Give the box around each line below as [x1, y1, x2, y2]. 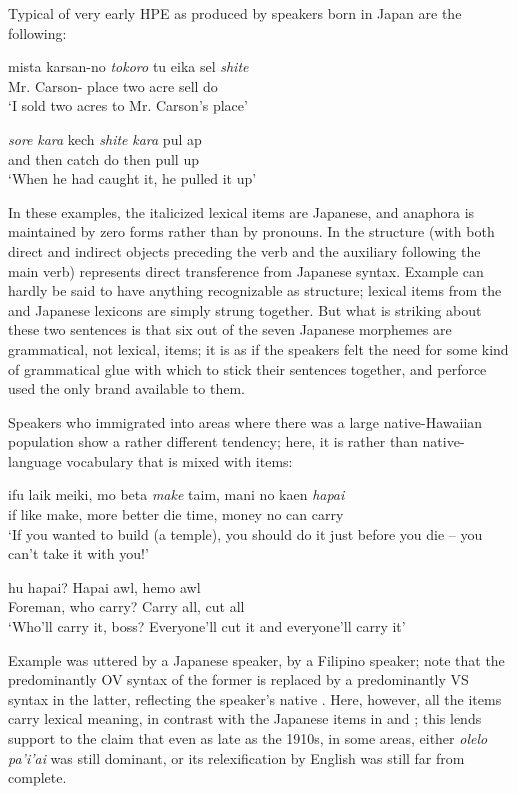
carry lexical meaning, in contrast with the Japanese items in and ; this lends [8, 708, 482, 729]
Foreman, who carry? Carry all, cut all [8, 596, 245, 617]
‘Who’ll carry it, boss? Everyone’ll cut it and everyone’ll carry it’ [8, 616, 406, 637]
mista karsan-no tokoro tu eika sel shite [8, 56, 249, 77]
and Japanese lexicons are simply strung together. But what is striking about [8, 299, 482, 320]
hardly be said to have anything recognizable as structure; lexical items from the [8, 280, 502, 301]
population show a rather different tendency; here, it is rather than [8, 431, 418, 452]
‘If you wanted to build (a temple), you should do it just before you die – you [8, 523, 483, 544]
